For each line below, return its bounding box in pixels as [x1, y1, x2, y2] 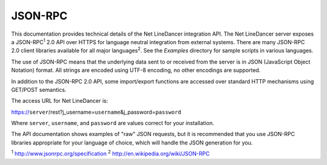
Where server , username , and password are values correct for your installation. [11, 120, 214, 127]
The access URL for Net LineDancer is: [11, 97, 108, 105]
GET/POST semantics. [11, 86, 67, 93]
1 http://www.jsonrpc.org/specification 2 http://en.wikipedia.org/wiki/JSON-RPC [11, 149, 210, 157]
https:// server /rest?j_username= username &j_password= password [11, 108, 182, 115]
